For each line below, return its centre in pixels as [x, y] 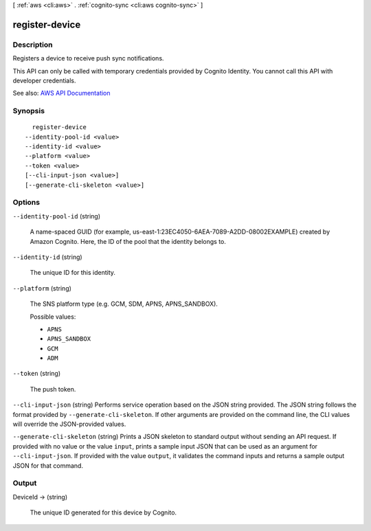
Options [26, 203]
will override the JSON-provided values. [69, 424]
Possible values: [53, 317]
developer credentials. [44, 80]
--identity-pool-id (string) [57, 216]
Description [33, 45]
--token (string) [37, 374]
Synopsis [29, 111]
